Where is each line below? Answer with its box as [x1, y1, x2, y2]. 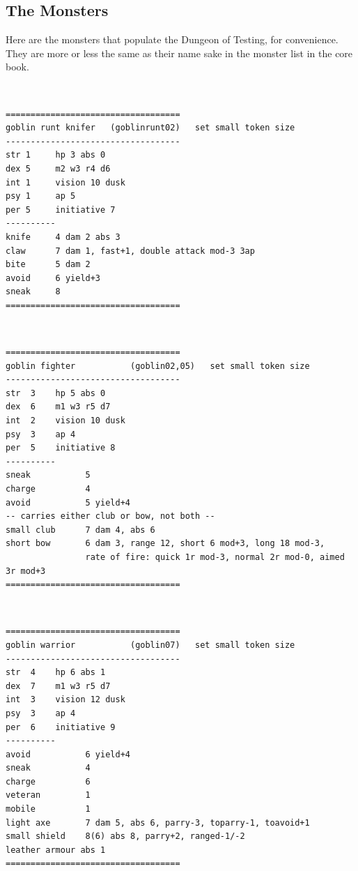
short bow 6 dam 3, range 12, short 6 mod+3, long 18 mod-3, [6, 538, 325, 549]
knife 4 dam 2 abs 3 [6, 232, 120, 242]
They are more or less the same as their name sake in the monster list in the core [6, 45, 353, 60]
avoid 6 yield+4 [6, 749, 130, 759]
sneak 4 [6, 763, 91, 773]
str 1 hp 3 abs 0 [6, 150, 106, 160]
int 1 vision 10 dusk [6, 177, 125, 188]
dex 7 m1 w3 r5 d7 [6, 681, 111, 691]
